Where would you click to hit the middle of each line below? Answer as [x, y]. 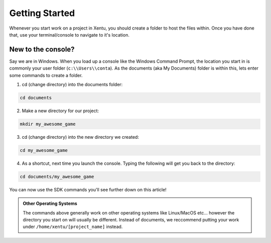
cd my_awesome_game [44, 150]
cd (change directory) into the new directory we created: [80, 137]
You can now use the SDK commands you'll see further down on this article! [88, 189]
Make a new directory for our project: [60, 111]
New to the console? [42, 49]
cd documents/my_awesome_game [57, 176]
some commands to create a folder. [46, 75]
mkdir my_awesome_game [48, 124]
